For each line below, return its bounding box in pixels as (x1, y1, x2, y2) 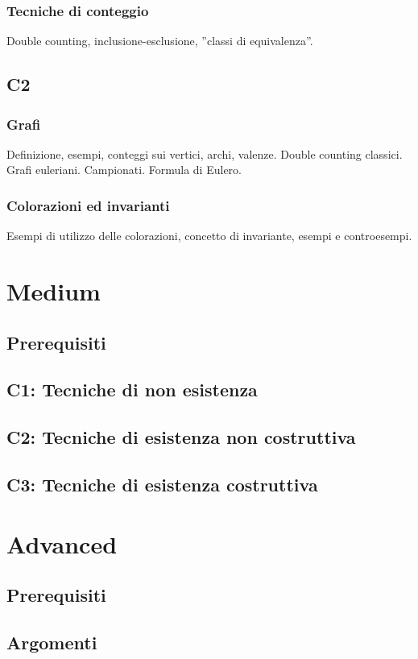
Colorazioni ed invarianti (6, 195, 170, 215)
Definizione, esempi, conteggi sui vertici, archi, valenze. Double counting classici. (6, 145, 403, 162)
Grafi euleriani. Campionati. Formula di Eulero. (6, 161, 242, 178)
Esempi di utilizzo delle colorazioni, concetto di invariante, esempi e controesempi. (6, 227, 412, 244)
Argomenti (6, 629, 97, 654)
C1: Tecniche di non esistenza (6, 377, 258, 402)
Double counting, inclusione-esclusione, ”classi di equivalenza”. (6, 32, 313, 49)
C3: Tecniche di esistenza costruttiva (6, 471, 318, 496)
